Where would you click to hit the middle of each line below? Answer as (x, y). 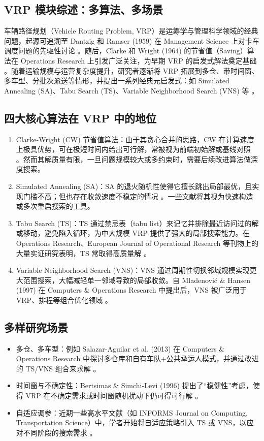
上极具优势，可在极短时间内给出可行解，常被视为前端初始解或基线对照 (133, 149)
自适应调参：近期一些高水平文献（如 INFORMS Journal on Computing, (132, 412)
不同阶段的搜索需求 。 (60, 432)
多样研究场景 (36, 327)
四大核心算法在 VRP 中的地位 (80, 118)
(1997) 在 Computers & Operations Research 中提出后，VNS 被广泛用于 (131, 290)
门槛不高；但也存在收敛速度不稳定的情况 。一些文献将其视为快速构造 (138, 196)
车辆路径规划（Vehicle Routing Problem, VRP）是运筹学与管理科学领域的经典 (131, 31)
